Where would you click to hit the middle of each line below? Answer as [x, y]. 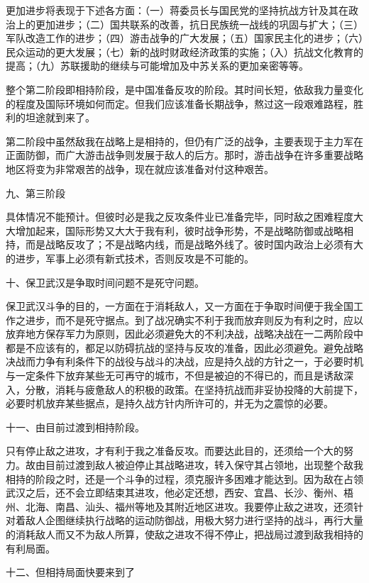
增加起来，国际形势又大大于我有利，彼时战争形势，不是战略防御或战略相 [184, 230]
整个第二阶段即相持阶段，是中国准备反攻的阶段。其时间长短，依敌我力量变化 [184, 89]
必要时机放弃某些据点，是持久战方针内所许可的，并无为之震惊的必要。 [170, 403]
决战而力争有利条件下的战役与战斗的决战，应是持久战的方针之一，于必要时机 [184, 361]
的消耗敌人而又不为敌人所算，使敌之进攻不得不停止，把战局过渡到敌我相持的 [184, 534]
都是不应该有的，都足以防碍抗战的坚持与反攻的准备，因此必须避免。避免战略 [184, 347]
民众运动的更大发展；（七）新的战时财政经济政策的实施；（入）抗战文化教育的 [184, 51]
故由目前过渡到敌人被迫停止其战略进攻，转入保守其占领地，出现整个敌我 [194, 465]
